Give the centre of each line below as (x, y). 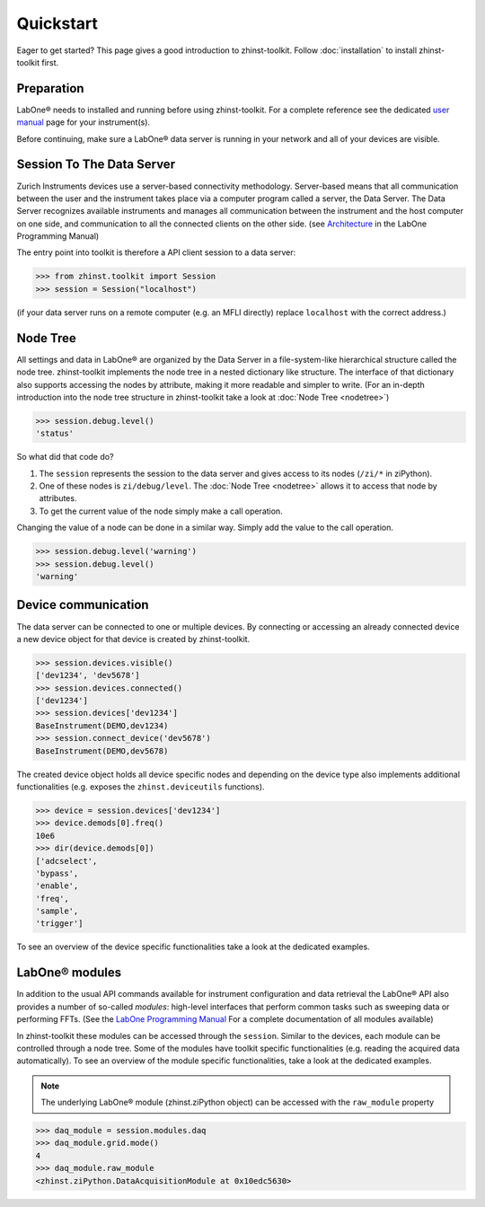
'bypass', (57, 873)
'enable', (57, 886)
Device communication (83, 605)
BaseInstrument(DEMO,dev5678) (102, 751)
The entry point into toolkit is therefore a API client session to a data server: (156, 252)
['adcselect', (66, 861)
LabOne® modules (69, 973)
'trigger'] (59, 924)
